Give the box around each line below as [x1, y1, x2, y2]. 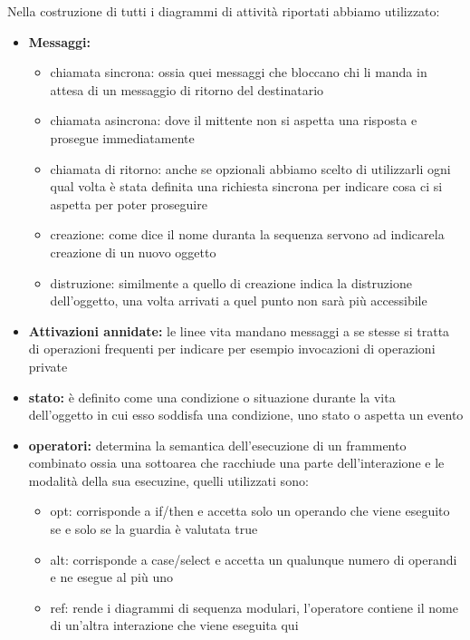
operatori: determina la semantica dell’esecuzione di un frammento [28, 435, 407, 454]
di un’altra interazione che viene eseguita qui [50, 616, 299, 635]
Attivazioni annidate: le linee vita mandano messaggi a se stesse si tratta [28, 321, 450, 340]
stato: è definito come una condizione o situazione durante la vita [28, 387, 396, 406]
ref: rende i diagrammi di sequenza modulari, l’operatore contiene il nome [50, 597, 458, 616]
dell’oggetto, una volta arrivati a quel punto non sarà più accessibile [50, 291, 427, 310]
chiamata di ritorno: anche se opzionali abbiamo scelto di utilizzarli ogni [50, 159, 451, 178]
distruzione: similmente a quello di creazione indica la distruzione [50, 273, 412, 292]
